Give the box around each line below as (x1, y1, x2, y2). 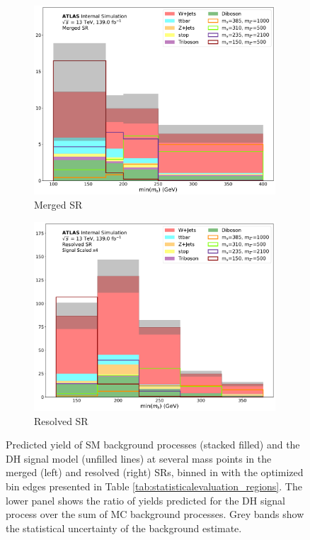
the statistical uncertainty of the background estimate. (6, 520, 242, 535)
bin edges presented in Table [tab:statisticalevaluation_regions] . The (6, 478, 302, 493)
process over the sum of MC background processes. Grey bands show (6, 507, 304, 522)
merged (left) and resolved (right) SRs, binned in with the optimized (6, 465, 304, 480)
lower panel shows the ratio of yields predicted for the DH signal (6, 492, 285, 507)
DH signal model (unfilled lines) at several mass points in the (6, 451, 272, 465)
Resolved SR (34, 413, 88, 428)
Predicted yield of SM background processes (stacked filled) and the (6, 437, 300, 452)
